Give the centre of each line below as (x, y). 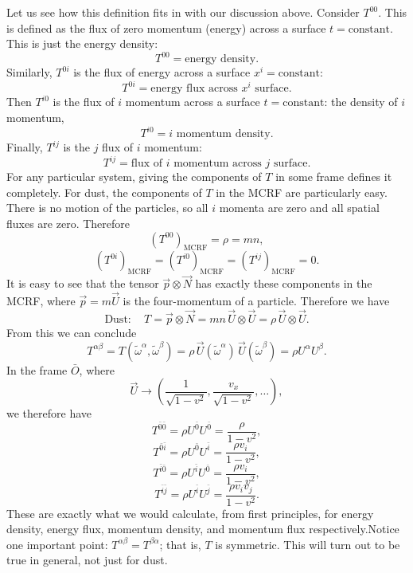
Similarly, (29, 72)
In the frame (37, 369)
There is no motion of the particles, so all (107, 208)
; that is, (180, 544)
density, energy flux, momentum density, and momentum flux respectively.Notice (203, 529)
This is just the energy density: (82, 43)
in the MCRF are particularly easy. (302, 192)
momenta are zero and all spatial (299, 208)
